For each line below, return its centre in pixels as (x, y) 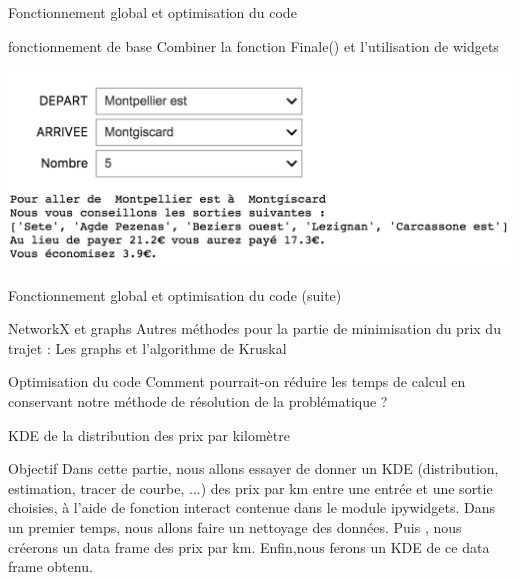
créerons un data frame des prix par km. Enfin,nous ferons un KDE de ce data (249, 546)
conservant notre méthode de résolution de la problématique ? (198, 401)
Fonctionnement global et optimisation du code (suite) (175, 294)
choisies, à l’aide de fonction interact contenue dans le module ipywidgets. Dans (252, 507)
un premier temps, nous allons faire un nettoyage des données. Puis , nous (235, 527)
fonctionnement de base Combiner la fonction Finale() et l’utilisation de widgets (253, 45)
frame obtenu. (50, 566)
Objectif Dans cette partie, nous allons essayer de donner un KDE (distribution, (253, 468)
